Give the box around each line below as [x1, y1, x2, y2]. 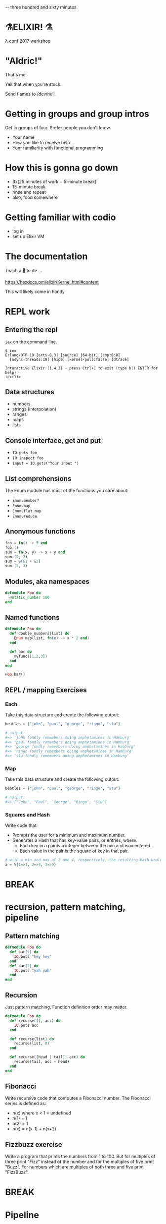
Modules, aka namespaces [5, 577, 90, 585]
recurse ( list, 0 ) [14, 1041, 50, 1046]
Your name [12, 134, 35, 140]
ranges [12, 411, 27, 417]
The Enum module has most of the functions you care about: [5, 488, 128, 494]
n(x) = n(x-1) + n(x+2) [12, 1126, 57, 1132]
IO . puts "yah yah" [14, 968, 52, 973]
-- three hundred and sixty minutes [5, 4, 77, 10]
